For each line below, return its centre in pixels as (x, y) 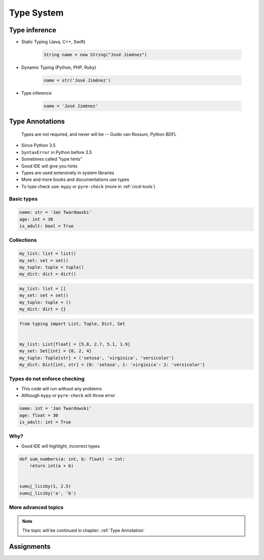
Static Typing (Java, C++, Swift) (53, 42)
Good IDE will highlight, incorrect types (61, 446)
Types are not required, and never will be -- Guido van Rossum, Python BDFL (99, 134)
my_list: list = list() (48, 254)
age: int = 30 (36, 219)
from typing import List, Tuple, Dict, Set (72, 323)
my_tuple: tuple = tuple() (52, 267)
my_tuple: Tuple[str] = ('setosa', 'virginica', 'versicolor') (97, 358)
